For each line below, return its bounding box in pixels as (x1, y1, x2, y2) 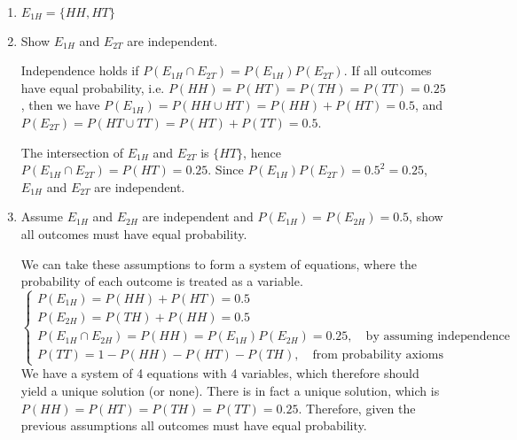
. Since (208, 160, 244, 179)
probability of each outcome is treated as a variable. (20, 272, 303, 290)
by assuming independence (365, 330, 510, 344)
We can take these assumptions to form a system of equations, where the (20, 254, 418, 273)
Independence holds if (20, 61, 139, 80)
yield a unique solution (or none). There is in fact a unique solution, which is (20, 381, 440, 399)
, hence (243, 143, 281, 161)
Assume (20, 207, 63, 226)
